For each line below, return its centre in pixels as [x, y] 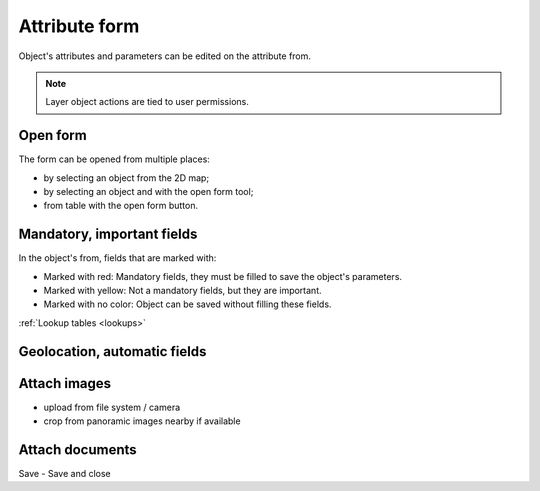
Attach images [65, 383]
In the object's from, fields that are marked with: [117, 258]
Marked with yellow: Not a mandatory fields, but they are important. [182, 291]
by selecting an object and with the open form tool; [148, 192]
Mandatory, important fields [108, 234]
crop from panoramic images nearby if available [142, 421]
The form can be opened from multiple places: [114, 159]
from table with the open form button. [121, 206]
